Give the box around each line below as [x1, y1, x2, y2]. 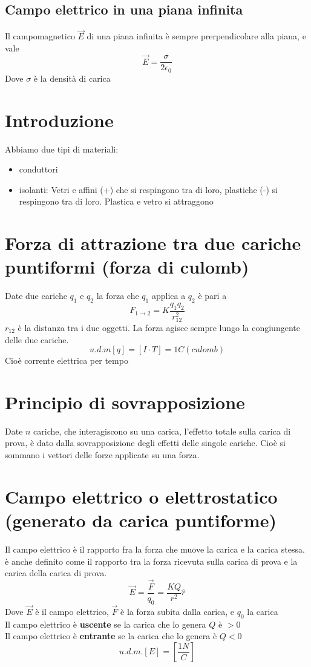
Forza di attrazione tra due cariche [5, 231, 301, 255]
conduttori [19, 163, 58, 176]
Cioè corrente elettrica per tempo [5, 354, 128, 367]
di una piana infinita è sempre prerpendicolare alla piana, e [87, 30, 306, 42]
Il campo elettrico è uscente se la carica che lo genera [5, 617, 206, 630]
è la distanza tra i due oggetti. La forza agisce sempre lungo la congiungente [18, 321, 300, 333]
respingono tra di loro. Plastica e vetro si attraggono [19, 195, 214, 208]
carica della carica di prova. [5, 567, 107, 579]
